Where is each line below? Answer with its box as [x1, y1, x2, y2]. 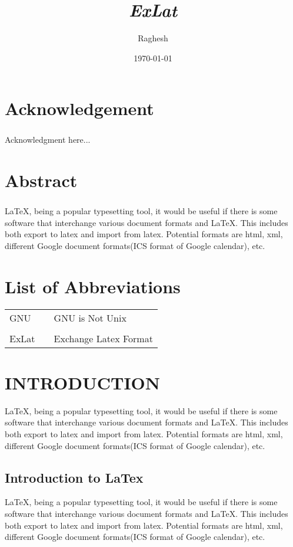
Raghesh [138, 32, 168, 44]
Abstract [5, 168, 78, 192]
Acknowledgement [5, 96, 154, 120]
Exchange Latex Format [54, 331, 153, 345]
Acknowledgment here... [5, 133, 91, 145]
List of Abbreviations [5, 274, 181, 298]
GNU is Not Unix [54, 310, 126, 325]
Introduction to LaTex [5, 468, 144, 486]
